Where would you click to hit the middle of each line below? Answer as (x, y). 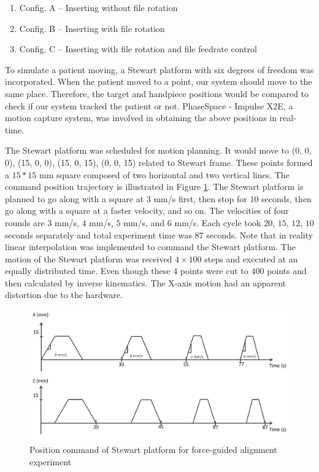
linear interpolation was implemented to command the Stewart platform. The (150, 247)
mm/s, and (144, 222)
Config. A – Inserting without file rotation (98, 7)
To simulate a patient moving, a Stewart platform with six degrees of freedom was (159, 69)
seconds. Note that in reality (260, 234)
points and (287, 271)
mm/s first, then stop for (200, 198)
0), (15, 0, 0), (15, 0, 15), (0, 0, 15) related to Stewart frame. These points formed (159, 162)
